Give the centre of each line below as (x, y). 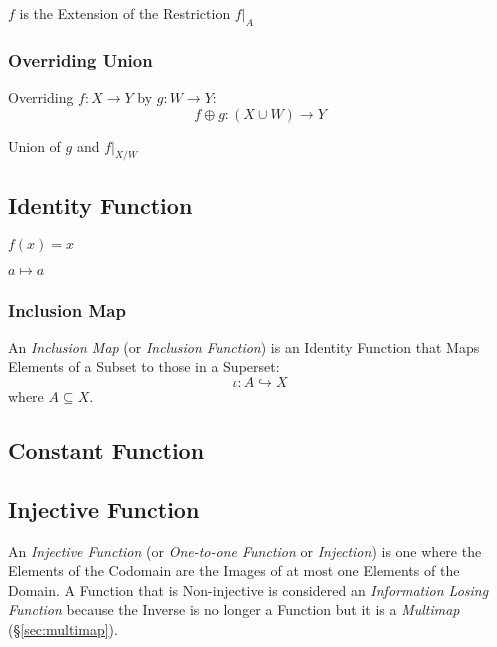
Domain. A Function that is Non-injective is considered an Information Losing (248, 589)
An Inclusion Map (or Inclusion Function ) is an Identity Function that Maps (244, 346)
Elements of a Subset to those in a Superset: (144, 366)
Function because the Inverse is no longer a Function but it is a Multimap (234, 609)
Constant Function (106, 450)
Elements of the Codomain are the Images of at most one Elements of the (234, 570)
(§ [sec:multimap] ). (63, 628)
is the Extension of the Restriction (125, 13)
